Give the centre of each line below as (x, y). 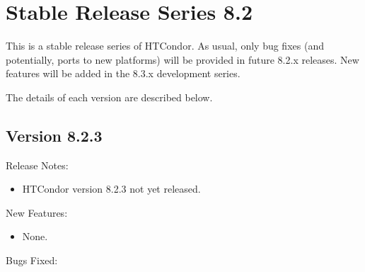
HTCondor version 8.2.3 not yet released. (111, 189)
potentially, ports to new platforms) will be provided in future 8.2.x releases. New (182, 59)
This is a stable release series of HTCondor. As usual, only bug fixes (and (165, 46)
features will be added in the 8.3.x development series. (123, 73)
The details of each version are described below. (109, 97)
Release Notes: (37, 165)
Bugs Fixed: (32, 260)
